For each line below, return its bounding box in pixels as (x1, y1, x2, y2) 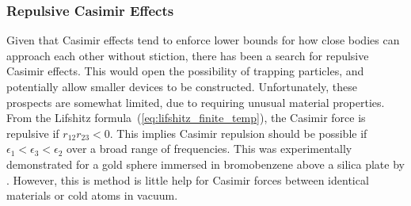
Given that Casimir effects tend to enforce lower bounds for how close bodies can (6, 32, 400, 48)
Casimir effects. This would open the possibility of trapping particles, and (6, 63, 364, 79)
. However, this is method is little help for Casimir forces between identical (6, 171, 369, 188)
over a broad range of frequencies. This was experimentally (67, 140, 352, 157)
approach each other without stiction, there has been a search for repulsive (6, 47, 369, 63)
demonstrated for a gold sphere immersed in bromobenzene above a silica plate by (6, 155, 405, 172)
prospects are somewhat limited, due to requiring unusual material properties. (6, 93, 385, 110)
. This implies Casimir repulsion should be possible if (109, 124, 367, 141)
